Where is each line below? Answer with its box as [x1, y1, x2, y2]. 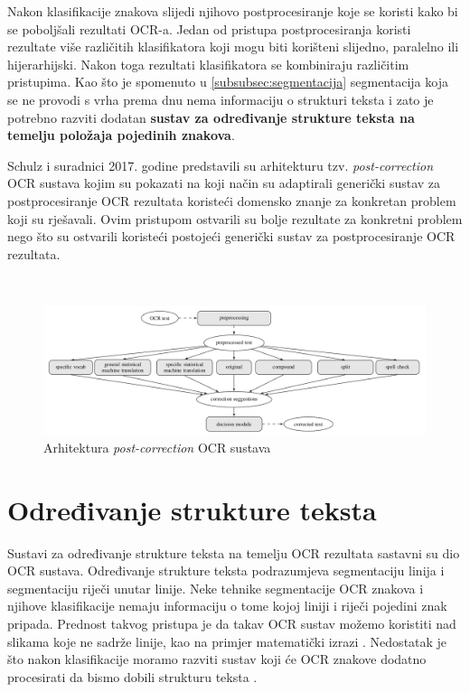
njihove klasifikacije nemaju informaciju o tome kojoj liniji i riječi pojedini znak [7, 596, 447, 615]
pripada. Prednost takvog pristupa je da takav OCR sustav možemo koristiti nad [7, 614, 456, 633]
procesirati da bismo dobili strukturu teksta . [7, 667, 258, 686]
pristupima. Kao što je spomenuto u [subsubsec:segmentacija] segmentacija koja [7, 72, 448, 91]
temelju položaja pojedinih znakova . [7, 126, 235, 145]
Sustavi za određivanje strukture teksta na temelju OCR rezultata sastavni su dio [7, 543, 460, 562]
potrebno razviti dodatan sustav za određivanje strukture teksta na [7, 108, 415, 126]
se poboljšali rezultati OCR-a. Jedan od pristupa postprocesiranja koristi [7, 19, 411, 38]
